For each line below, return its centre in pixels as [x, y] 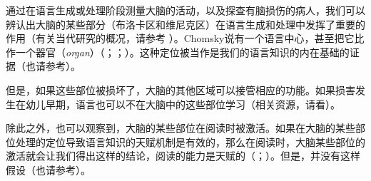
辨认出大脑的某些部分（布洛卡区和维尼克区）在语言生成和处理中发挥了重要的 [185, 24]
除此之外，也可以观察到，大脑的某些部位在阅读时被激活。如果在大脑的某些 [181, 128]
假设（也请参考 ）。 [48, 169]
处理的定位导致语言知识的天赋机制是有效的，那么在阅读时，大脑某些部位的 [190, 141]
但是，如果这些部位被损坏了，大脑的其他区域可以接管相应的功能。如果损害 [181, 89]
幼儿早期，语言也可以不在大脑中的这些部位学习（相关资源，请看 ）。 [183, 104]
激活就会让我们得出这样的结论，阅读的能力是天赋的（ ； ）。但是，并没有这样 [183, 156]
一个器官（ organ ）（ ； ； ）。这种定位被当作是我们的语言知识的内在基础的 [182, 52]
